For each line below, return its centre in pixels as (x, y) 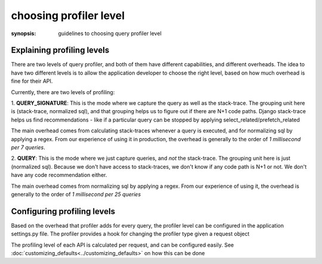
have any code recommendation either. (59, 175)
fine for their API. (32, 81)
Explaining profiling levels (60, 50)
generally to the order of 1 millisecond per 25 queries (76, 194)
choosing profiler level (68, 15)
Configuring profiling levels (63, 211)
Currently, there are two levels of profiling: (63, 92)
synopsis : (24, 33)
